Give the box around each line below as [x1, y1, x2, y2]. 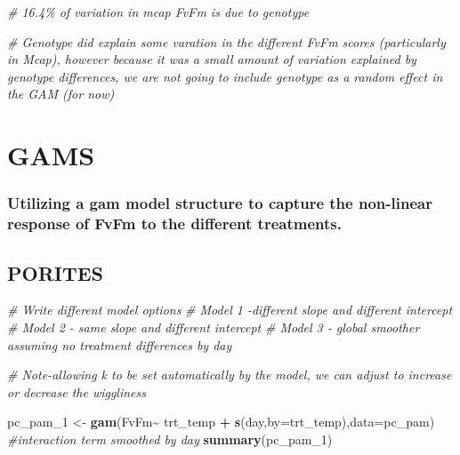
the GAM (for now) [7, 84, 115, 103]
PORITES [7, 259, 104, 286]
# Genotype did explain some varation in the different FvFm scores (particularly [7, 32, 446, 51]
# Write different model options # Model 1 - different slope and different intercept [7, 300, 453, 319]
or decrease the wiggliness [7, 382, 147, 401]
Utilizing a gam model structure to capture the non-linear [7, 192, 432, 214]
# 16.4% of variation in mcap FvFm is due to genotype [7, 3, 310, 20]
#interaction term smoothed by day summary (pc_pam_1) [7, 429, 333, 448]
